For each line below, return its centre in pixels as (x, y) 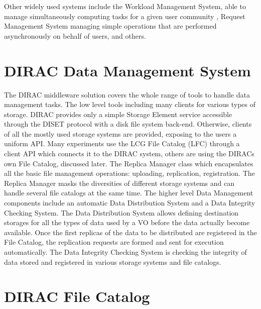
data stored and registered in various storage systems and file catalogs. (113, 262)
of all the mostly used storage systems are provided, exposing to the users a (120, 133)
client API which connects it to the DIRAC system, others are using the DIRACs (129, 153)
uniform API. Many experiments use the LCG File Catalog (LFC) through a (122, 143)
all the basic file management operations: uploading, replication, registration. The (129, 173)
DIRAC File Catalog (77, 296)
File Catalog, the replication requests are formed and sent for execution (114, 242)
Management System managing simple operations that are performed (110, 26)
